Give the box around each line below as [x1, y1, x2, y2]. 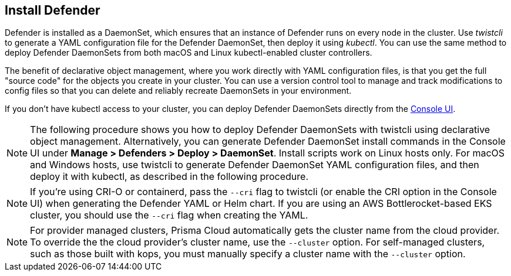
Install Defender [5, 3, 100, 18]
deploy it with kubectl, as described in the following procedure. [30, 171, 309, 183]
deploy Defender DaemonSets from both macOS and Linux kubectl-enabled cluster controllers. [5, 47, 372, 58]
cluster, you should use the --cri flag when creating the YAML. [30, 209, 308, 222]
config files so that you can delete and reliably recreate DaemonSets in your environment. [5, 86, 352, 96]
